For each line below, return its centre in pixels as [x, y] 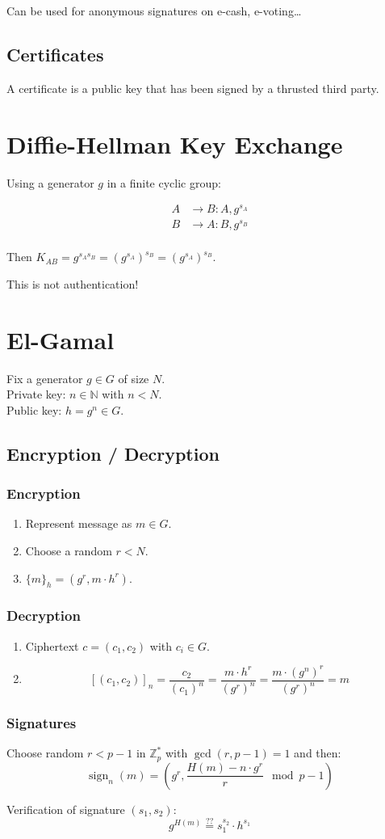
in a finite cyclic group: [164, 182]
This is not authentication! [73, 283]
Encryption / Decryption [113, 453]
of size [134, 378]
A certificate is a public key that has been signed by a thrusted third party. [193, 88]
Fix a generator [45, 378]
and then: [318, 753]
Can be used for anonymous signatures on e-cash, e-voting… [154, 11]
